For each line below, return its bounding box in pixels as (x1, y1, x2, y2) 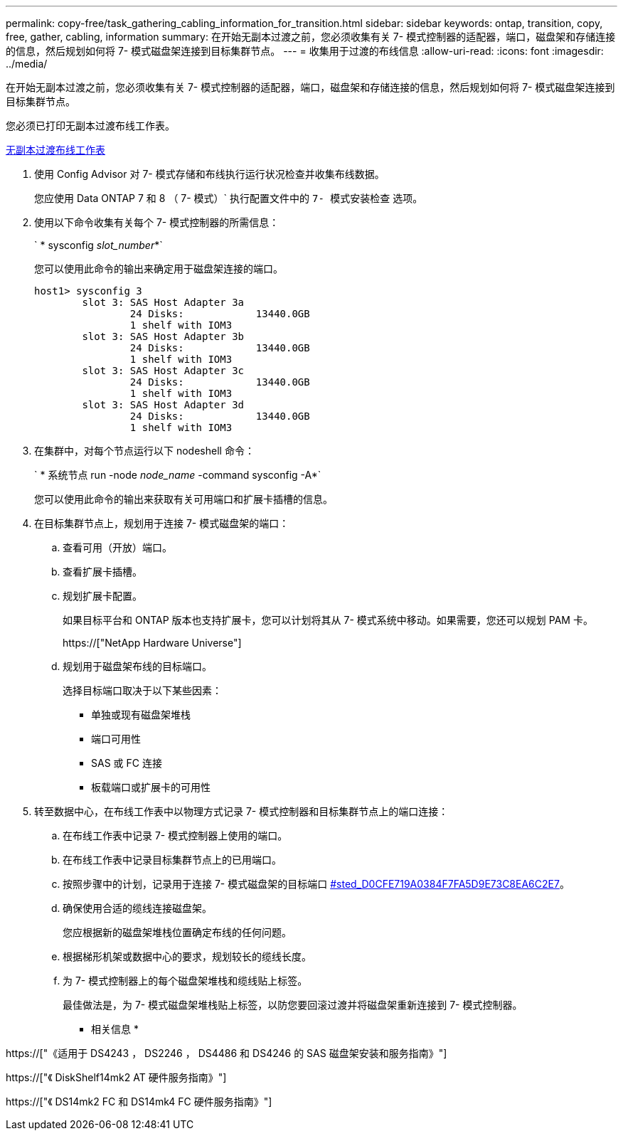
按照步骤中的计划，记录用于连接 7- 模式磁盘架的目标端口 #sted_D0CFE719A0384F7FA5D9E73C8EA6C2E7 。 (63, 878, 570, 890)
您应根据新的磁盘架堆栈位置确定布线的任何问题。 (63, 926, 292, 938)
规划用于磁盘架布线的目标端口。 (63, 660, 212, 672)
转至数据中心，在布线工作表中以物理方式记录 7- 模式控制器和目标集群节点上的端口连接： (34, 805, 449, 817)
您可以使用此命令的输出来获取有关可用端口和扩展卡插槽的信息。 (34, 493, 333, 505)
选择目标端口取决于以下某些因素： (63, 684, 222, 696)
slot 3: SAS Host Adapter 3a (82, 297, 245, 308)
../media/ (6, 58, 48, 70)
